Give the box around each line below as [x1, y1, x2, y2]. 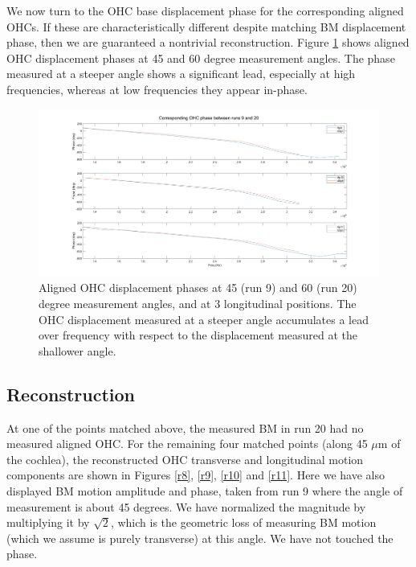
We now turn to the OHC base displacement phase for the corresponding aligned [6, 2, 404, 18]
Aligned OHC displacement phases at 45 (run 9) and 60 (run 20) [39, 279, 357, 296]
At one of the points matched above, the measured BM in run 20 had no [6, 419, 364, 436]
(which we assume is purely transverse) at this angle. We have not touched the [6, 529, 394, 546]
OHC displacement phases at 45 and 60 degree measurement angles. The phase [6, 49, 395, 66]
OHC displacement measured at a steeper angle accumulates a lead [39, 310, 369, 327]
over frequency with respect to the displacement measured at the [39, 327, 358, 343]
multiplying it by [6, 514, 90, 531]
